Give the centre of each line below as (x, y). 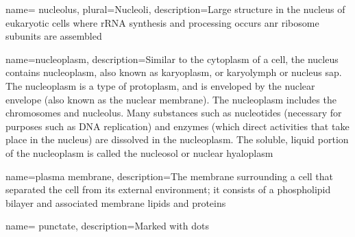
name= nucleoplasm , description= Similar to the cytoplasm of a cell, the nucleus (172, 59)
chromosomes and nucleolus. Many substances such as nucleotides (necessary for (174, 113)
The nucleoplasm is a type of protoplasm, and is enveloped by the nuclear (160, 85)
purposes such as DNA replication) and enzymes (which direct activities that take (177, 126)
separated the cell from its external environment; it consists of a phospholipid (168, 189)
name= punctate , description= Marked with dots (108, 226)
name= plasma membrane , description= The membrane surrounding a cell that (170, 176)
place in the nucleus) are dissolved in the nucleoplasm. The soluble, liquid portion (177, 139)
